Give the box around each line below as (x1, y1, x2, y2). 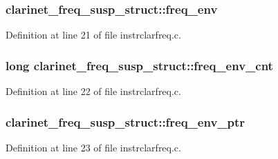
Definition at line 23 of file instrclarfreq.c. (6, 140, 181, 154)
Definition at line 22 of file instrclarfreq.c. (6, 84, 181, 98)
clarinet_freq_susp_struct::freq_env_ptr (6, 113, 245, 130)
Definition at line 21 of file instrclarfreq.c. (6, 28, 181, 42)
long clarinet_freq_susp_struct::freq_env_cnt (6, 56, 273, 74)
